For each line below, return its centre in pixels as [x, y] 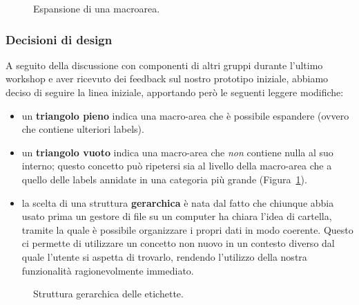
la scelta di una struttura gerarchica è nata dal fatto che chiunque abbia [178, 202]
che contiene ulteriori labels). [83, 129]
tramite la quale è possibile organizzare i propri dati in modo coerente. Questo [187, 229]
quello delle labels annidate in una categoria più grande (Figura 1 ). [164, 179]
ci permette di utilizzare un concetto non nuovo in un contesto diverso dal [178, 243]
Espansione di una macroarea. [97, 8]
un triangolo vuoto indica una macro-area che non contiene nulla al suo [177, 152]
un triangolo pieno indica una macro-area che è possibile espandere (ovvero [185, 115]
